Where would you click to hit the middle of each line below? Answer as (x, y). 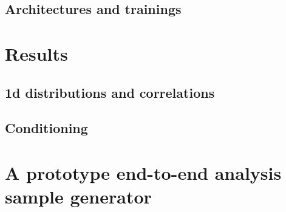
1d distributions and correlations (110, 92)
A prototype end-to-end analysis (143, 172)
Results (36, 53)
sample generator (78, 197)
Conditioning (46, 128)
